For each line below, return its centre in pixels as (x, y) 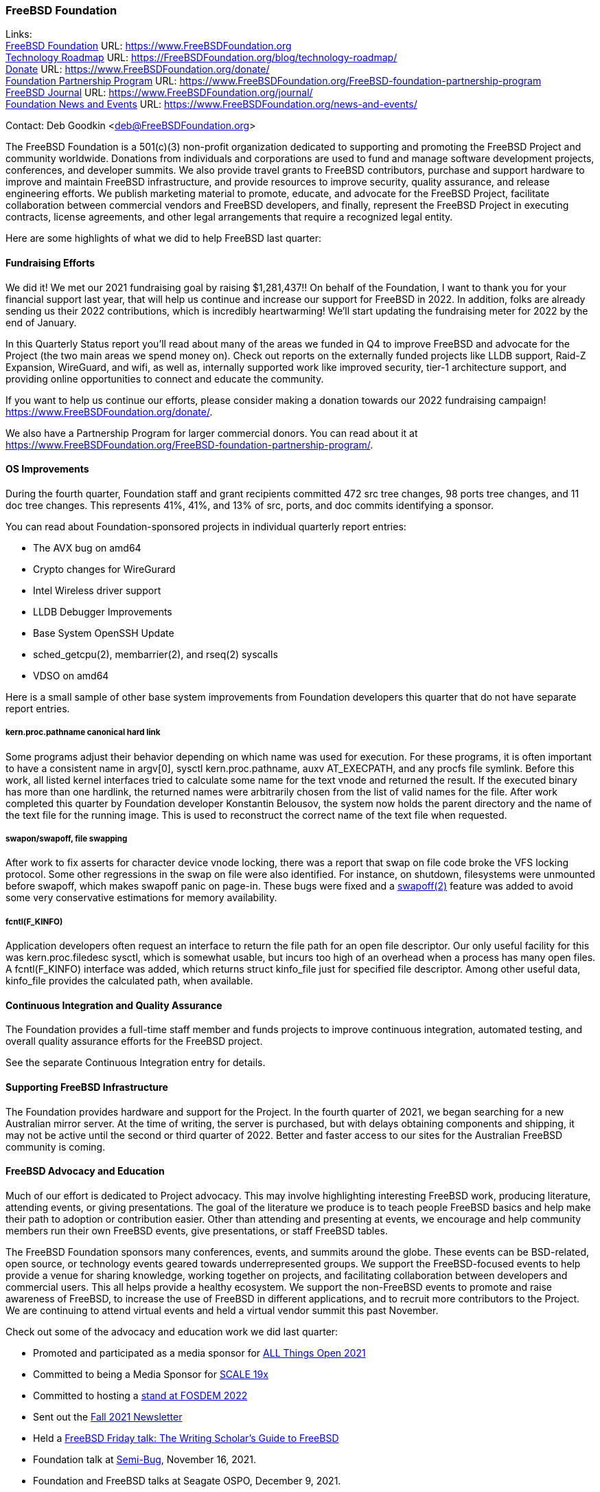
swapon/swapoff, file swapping (67, 838)
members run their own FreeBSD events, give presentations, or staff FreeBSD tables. (197, 1230)
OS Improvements (47, 469)
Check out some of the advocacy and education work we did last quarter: (172, 1331)
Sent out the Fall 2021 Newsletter (108, 1416)
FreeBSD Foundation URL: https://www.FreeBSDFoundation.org (149, 46)
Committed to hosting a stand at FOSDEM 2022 (140, 1395)
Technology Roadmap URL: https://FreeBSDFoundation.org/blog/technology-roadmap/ (201, 58)
